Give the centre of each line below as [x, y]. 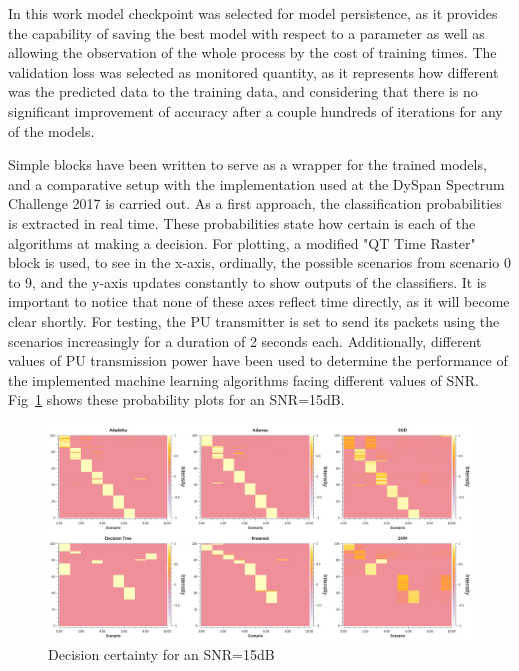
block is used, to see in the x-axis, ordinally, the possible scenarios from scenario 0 [259, 262]
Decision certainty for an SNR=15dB [161, 653]
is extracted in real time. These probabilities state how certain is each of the [242, 222]
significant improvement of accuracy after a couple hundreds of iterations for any [255, 110]
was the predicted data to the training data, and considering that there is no [243, 91]
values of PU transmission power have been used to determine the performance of [258, 360]
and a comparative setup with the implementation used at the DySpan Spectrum [256, 183]
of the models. [51, 130]
